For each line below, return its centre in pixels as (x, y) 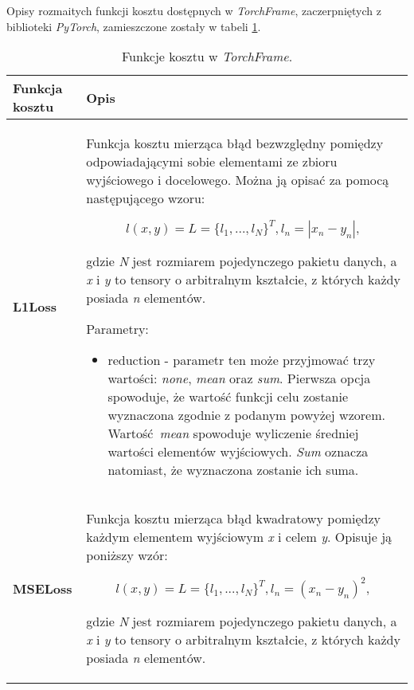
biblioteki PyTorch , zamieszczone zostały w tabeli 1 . (134, 26)
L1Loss (35, 307)
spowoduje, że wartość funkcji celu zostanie (228, 397)
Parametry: (117, 329)
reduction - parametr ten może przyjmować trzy (242, 360)
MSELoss (43, 588)
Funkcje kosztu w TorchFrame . (207, 57)
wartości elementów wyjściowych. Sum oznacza (238, 452)
